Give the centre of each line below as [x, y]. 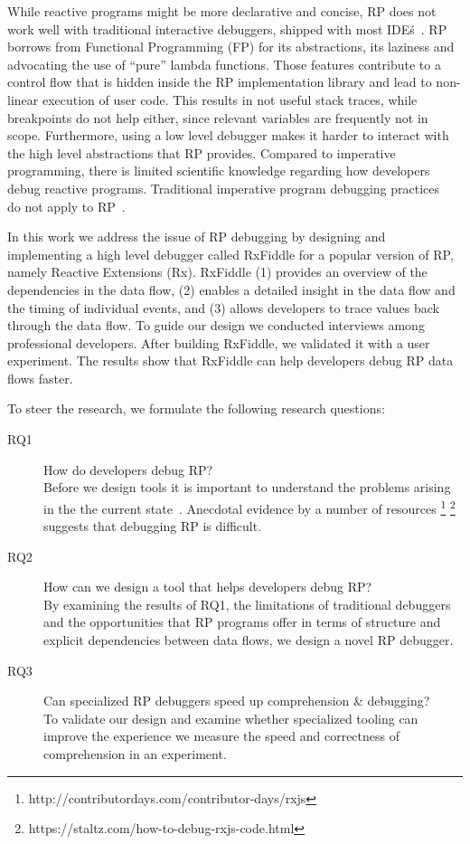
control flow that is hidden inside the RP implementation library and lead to [220, 82]
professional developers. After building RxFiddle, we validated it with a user [219, 342]
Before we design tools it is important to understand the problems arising [247, 487]
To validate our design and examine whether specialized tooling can [231, 718]
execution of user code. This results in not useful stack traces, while [230, 99]
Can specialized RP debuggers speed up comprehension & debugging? [237, 701]
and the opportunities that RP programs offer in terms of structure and [242, 622]
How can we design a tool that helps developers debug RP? [208, 587]
